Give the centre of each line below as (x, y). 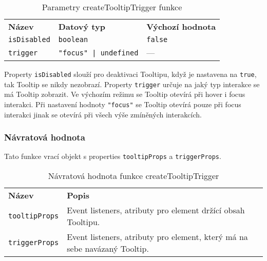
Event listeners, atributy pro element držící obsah (156, 210)
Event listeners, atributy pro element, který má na (157, 237)
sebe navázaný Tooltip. (108, 249)
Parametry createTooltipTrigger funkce (112, 7)
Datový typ (82, 26)
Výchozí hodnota (181, 26)
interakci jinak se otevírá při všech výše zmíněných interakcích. (103, 114)
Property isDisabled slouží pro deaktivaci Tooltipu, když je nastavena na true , (130, 74)
